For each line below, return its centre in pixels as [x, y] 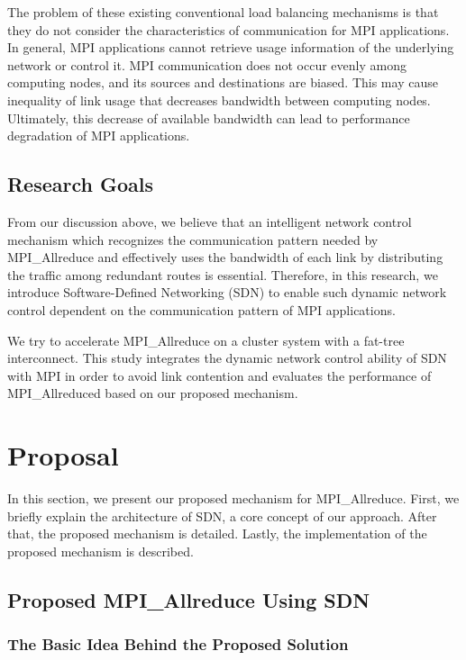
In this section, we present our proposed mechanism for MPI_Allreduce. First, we [233, 498]
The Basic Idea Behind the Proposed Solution [178, 644]
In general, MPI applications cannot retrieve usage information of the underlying [231, 47]
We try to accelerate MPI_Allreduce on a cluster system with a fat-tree [206, 340]
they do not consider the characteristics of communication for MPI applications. [228, 29]
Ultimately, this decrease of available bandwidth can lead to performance [209, 118]
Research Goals [81, 184]
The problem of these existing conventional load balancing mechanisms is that [223, 12]
